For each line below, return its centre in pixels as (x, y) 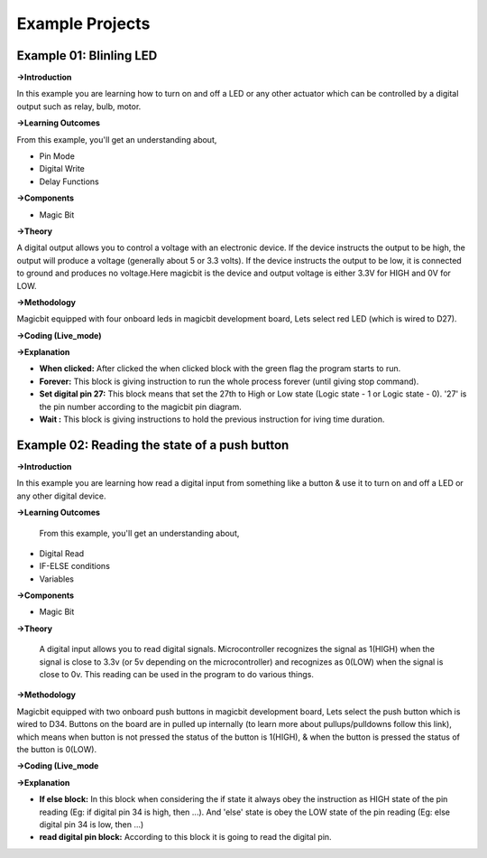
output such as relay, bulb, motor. (79, 106)
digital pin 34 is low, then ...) (92, 824)
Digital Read (62, 553)
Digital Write (62, 169)
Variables (56, 579)
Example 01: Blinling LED (87, 56)
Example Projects (83, 23)
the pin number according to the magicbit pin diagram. (141, 406)
